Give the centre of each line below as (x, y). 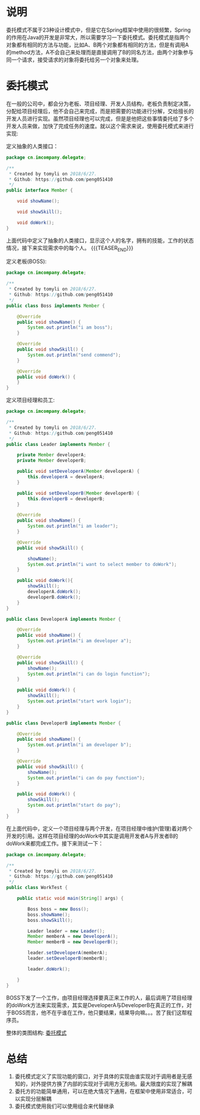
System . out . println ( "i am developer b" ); (80, 745)
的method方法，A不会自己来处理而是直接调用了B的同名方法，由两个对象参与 (100, 52)
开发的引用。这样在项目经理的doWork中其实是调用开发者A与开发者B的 (92, 836)
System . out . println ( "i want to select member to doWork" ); (102, 564)
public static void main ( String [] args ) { (70, 899)
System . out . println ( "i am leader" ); (73, 526)
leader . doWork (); (49, 969)
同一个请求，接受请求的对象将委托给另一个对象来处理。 (74, 60)
